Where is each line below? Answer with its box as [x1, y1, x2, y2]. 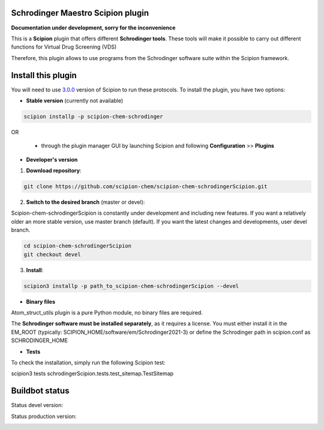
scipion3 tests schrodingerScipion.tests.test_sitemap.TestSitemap [11, 370, 174, 377]
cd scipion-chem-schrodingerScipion [23, 242, 132, 250]
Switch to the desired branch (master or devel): [26, 198, 145, 206]
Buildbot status [11, 385, 70, 396]
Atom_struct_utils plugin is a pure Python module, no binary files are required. [11, 309, 203, 316]
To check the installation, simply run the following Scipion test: [11, 358, 166, 366]
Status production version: [11, 413, 77, 420]
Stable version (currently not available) [26, 97, 124, 104]
